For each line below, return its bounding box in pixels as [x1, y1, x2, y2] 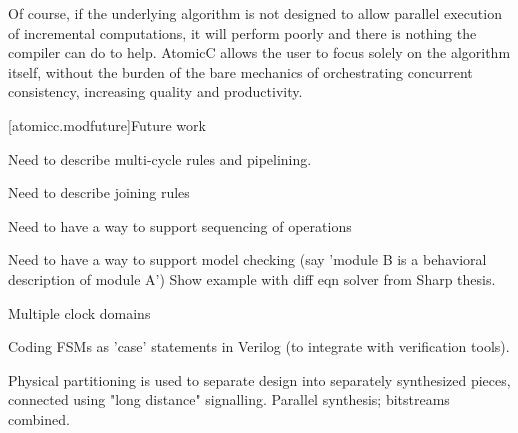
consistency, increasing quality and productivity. [8, 81, 303, 102]
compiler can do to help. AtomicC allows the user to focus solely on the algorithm [8, 42, 511, 63]
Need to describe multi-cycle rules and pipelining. [8, 148, 312, 169]
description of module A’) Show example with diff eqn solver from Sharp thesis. [8, 268, 496, 289]
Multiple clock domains [8, 302, 151, 323]
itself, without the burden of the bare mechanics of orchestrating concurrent [8, 61, 473, 82]
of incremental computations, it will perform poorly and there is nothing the [8, 22, 477, 43]
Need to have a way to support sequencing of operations [8, 215, 352, 236]
